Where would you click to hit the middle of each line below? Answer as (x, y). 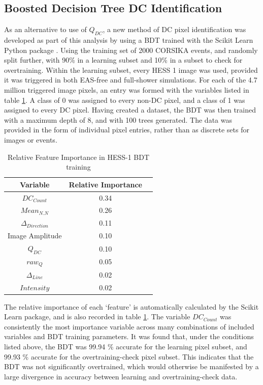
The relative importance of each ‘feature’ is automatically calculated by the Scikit (131, 306)
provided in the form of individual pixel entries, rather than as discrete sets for (127, 130)
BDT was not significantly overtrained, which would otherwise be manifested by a (131, 366)
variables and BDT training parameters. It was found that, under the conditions (129, 336)
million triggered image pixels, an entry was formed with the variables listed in (127, 89)
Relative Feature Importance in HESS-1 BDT (78, 157)
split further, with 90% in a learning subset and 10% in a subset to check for (123, 60)
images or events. (31, 139)
